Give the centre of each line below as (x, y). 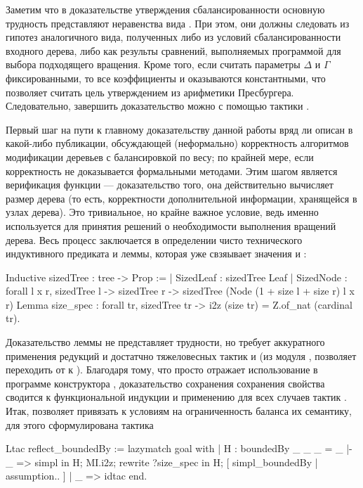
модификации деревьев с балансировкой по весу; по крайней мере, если (160, 156)
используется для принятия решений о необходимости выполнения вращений (171, 225)
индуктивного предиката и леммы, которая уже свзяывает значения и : (156, 253)
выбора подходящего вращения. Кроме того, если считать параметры (153, 64)
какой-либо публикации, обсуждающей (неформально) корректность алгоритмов (177, 143)
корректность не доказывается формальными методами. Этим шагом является (172, 171)
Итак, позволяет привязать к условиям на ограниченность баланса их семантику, (179, 411)
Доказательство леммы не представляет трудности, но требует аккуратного (165, 342)
